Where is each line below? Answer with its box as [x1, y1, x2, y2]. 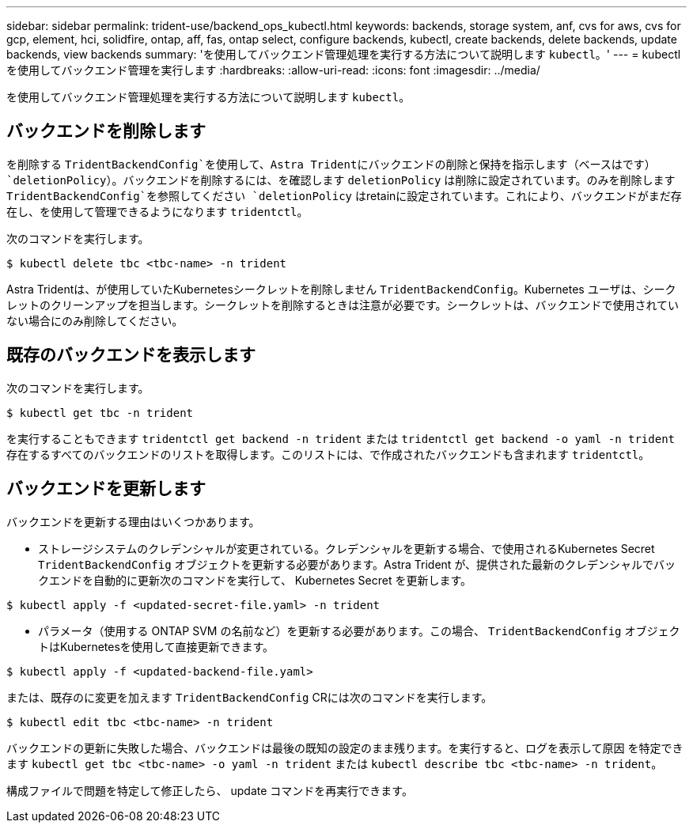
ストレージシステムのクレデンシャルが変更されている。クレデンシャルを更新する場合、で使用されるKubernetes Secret [38, 541, 655, 555]
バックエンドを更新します [6, 479, 206, 499]
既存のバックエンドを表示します [6, 345, 256, 365]
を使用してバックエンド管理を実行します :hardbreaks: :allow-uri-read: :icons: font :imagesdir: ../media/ [6, 63, 540, 77]
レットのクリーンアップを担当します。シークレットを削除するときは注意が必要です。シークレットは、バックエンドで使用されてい [6, 297, 680, 312]
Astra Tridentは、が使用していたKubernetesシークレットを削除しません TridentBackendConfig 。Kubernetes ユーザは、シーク [6, 282, 676, 296]
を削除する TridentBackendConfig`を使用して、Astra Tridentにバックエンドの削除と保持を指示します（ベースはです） [6, 157, 656, 171]
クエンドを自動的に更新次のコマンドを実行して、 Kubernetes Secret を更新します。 [38, 573, 472, 587]
